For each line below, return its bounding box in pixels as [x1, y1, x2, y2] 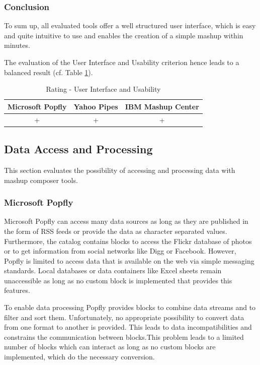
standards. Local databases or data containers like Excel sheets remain [4, 265, 222, 276]
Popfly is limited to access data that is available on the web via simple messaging [4, 255, 254, 266]
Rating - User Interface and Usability [46, 84, 161, 94]
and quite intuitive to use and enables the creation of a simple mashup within [4, 30, 243, 40]
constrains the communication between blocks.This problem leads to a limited [4, 331, 244, 342]
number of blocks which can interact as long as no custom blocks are [4, 341, 216, 352]
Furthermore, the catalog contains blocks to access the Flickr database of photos [4, 235, 252, 246]
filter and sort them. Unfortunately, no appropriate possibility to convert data [4, 312, 244, 322]
